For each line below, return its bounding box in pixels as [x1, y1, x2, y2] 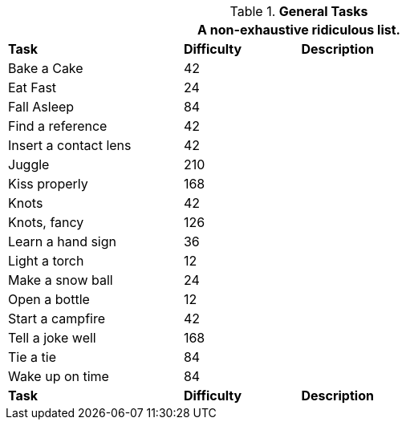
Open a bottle [8, 291, 90, 307]
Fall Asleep [8, 99, 75, 115]
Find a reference [8, 118, 108, 134]
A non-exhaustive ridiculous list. [197, 22, 400, 38]
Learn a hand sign [8, 233, 117, 250]
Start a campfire [8, 310, 106, 327]
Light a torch [8, 253, 84, 269]
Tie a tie [8, 349, 56, 365]
